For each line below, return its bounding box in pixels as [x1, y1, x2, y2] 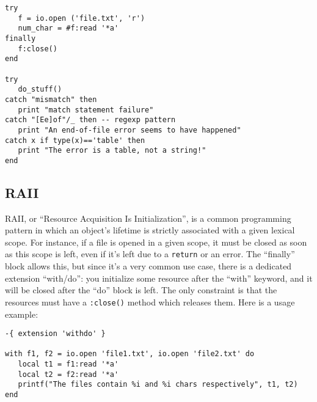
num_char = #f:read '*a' [18, 24, 119, 33]
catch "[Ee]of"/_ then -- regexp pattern [5, 115, 176, 125]
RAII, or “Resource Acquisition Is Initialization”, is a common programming [5, 211, 291, 224]
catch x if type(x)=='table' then [5, 136, 145, 145]
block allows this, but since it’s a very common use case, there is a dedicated [5, 260, 292, 272]
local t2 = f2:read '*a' [18, 370, 119, 379]
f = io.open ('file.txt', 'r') [18, 13, 145, 23]
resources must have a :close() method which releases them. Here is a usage [5, 295, 295, 308]
